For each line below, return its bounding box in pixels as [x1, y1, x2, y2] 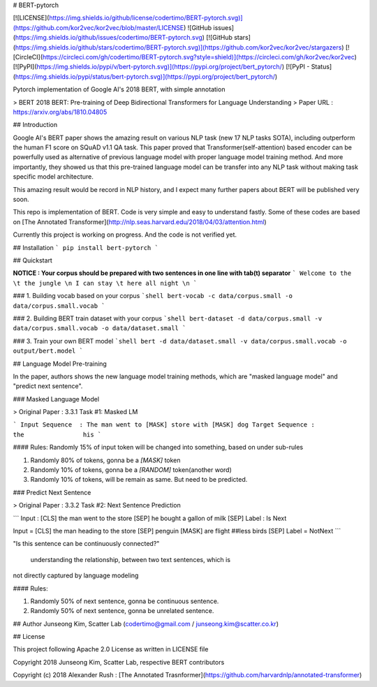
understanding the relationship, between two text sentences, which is [30, 555, 230, 563]
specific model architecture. [13, 172, 94, 181]
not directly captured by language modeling [13, 571, 139, 579]
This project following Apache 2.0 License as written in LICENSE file [13, 645, 209, 653]
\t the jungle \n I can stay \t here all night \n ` [13, 279, 198, 287]
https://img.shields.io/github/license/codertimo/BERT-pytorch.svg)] [49, 14, 244, 22]
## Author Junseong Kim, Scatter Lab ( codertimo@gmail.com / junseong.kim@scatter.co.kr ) [13, 619, 279, 628]
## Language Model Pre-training [13, 360, 108, 368]
